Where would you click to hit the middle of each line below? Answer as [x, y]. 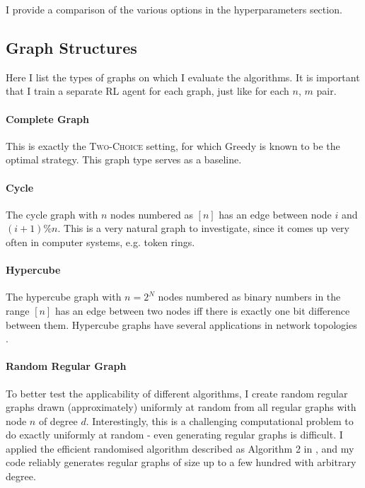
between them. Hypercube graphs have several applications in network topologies [181, 324]
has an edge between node [275, 214]
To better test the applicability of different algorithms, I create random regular [177, 393]
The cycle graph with [52, 214]
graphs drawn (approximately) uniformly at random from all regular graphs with [181, 407]
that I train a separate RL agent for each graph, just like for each [147, 91]
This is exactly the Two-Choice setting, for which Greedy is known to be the [173, 145]
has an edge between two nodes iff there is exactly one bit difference [202, 310]
